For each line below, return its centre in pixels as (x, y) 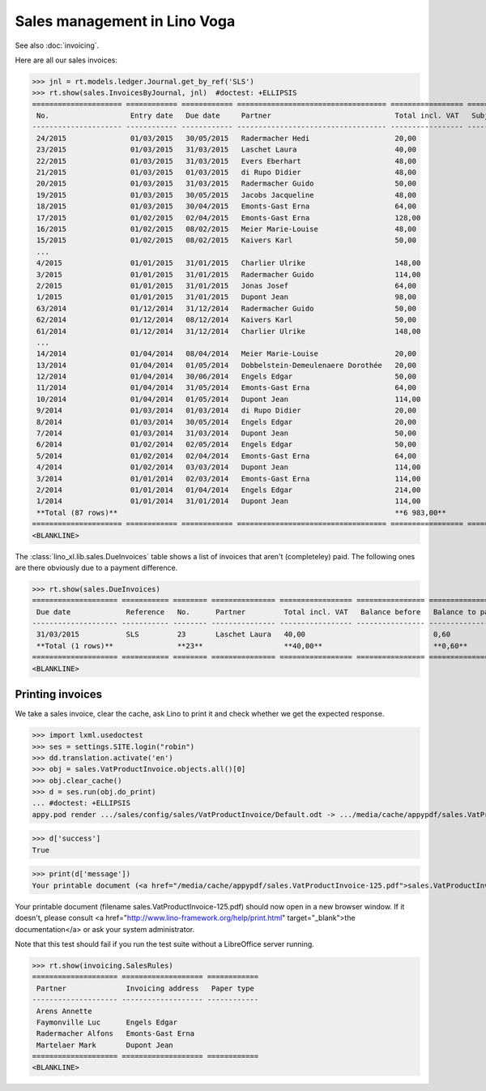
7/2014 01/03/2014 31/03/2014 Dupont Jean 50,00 (227, 433)
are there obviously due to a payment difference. (96, 567)
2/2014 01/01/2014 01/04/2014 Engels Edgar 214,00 (229, 490)
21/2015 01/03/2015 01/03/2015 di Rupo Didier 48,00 (227, 173)
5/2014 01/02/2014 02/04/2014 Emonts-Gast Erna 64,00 (227, 456)
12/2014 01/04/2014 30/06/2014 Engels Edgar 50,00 (227, 377)
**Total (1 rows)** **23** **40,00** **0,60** (252, 646)
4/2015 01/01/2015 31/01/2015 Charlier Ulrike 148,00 (229, 263)
